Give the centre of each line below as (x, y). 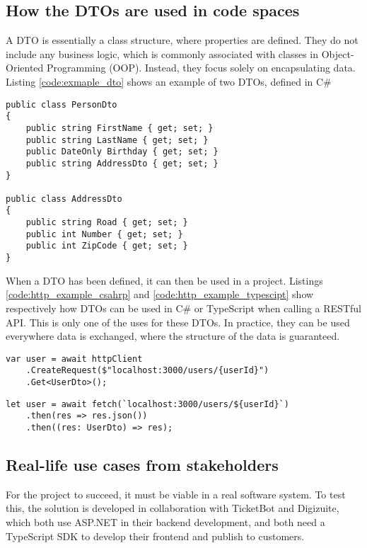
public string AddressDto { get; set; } (122, 163)
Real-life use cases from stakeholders (142, 465)
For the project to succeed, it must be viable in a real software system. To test (176, 494)
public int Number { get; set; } (104, 234)
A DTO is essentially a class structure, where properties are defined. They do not (182, 40)
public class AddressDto (64, 199)
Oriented (25, 68)
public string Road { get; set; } (107, 223)
